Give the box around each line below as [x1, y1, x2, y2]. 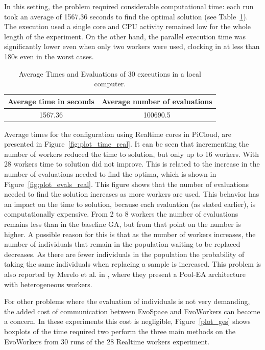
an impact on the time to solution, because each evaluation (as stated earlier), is [4, 198, 256, 209]
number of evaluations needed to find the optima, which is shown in [4, 169, 216, 179]
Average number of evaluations [101, 96, 212, 106]
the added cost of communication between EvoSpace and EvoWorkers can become [4, 306, 260, 316]
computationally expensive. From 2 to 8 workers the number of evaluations [4, 208, 238, 219]
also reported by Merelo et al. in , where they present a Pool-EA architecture [4, 269, 246, 279]
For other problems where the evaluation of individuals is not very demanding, [4, 296, 250, 307]
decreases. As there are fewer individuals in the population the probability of [4, 248, 245, 259]
